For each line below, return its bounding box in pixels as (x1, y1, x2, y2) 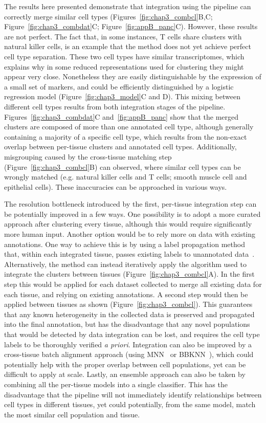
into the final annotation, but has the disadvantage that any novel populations (4, 319, 250, 329)
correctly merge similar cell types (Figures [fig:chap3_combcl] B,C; (4, 11, 213, 21)
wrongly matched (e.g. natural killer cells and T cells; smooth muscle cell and (4, 171, 247, 182)
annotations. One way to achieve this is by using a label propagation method (4, 238, 245, 249)
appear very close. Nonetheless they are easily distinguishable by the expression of (4, 71, 261, 82)
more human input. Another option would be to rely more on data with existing (4, 229, 256, 239)
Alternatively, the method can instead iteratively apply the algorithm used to (4, 258, 247, 269)
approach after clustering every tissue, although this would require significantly (4, 218, 252, 229)
